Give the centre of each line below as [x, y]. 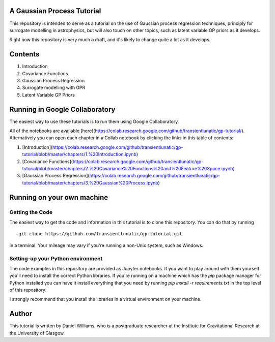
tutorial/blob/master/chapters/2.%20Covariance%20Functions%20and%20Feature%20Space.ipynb [128, 169]
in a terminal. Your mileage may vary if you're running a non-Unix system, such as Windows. [106, 245]
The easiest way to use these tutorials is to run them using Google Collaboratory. [94, 121]
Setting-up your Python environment [56, 258]
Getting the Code [31, 212]
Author [21, 314]
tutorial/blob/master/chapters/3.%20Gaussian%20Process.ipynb [90, 182]
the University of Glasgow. [37, 333]
